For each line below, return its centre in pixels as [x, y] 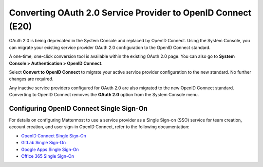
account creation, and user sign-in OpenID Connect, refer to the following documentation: [99, 127]
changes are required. [31, 79]
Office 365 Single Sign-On [47, 156]
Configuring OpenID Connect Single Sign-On [78, 109]
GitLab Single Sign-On [44, 143]
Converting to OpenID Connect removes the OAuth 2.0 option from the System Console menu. [104, 95]
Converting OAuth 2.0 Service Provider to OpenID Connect [130, 13]
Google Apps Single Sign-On [50, 149]
